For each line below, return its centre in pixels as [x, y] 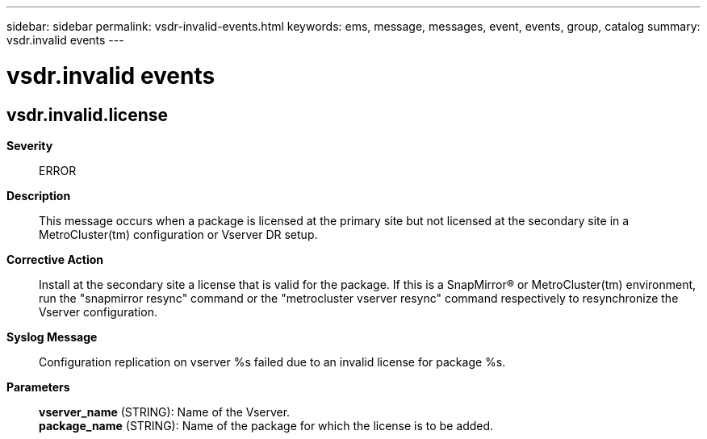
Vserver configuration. [98, 311]
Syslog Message [52, 337]
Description [39, 195]
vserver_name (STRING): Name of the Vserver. [165, 412]
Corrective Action [55, 259]
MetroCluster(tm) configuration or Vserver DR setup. [178, 234]
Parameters [38, 387]
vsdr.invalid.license [88, 115]
